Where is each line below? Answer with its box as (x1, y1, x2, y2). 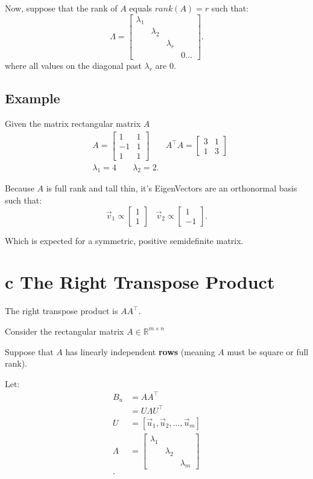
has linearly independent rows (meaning (65, 345, 215, 358)
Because (5, 182, 34, 194)
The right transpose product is (5, 304, 118, 317)
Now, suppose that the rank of (5, 2, 118, 14)
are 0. (155, 59, 176, 72)
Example (5, 89, 60, 108)
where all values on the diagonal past (5, 59, 142, 72)
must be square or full (227, 345, 309, 358)
